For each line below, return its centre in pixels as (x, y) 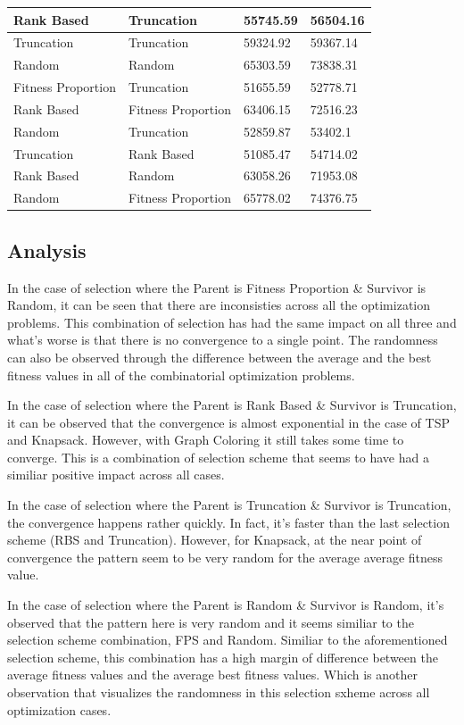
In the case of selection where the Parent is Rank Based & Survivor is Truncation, (232, 405)
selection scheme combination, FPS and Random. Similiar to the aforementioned (228, 640)
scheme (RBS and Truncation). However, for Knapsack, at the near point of (215, 540)
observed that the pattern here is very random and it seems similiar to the (211, 622)
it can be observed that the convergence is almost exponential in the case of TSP (228, 422)
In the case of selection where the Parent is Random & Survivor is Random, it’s (226, 605)
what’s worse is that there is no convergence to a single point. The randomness (223, 340)
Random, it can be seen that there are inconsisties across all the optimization (219, 305)
